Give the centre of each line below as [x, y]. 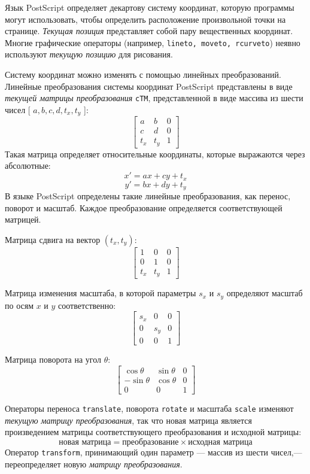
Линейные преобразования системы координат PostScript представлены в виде [149, 86]
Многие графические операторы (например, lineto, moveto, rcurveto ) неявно [153, 42]
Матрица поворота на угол [53, 359]
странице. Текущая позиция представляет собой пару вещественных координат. [149, 31]
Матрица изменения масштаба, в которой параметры [101, 293]
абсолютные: [28, 165]
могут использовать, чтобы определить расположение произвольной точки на [145, 19]
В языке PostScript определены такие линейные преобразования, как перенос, [148, 195]
